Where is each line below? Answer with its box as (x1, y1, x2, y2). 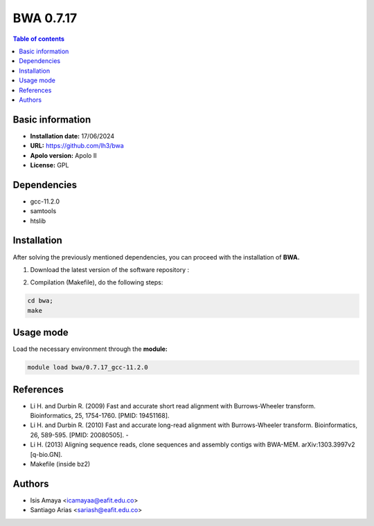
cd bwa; (27, 297, 53, 305)
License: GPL (30, 161, 69, 169)
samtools (30, 207, 57, 215)
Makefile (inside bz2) (30, 460, 91, 469)
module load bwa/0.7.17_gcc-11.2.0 (27, 363, 148, 372)
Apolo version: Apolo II (30, 151, 97, 159)
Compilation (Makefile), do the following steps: (30, 278, 163, 287)
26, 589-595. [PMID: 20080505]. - (30, 430, 129, 439)
